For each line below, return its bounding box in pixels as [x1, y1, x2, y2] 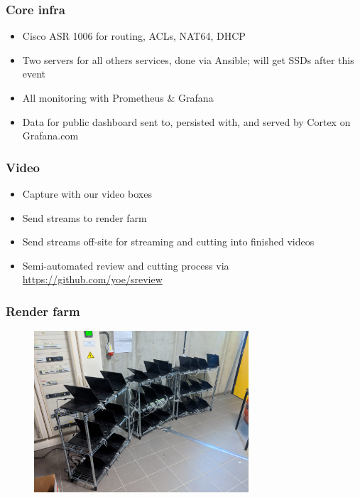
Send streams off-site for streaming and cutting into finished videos [22, 234, 315, 249]
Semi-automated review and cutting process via [22, 258, 229, 272]
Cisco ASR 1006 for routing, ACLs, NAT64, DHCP [22, 28, 246, 43]
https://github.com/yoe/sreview [22, 272, 163, 287]
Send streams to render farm [22, 210, 147, 225]
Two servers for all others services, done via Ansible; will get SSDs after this [22, 52, 354, 67]
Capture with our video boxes [22, 186, 152, 201]
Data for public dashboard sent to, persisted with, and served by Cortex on [22, 114, 351, 129]
